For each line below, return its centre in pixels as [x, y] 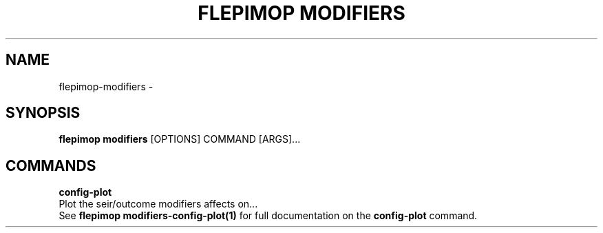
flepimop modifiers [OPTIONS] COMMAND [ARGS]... [180, 139]
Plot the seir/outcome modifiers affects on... [158, 204]
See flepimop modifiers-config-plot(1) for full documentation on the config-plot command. [268, 216]
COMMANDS [51, 165]
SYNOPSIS [43, 113]
